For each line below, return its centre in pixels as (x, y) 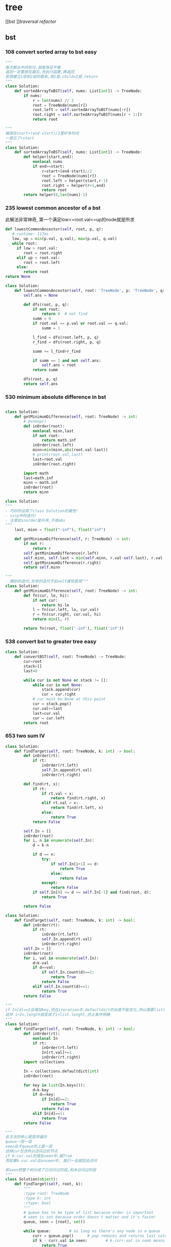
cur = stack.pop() (52, 704)
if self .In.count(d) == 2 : (68, 972)
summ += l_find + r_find (56, 351)
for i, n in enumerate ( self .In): (59, 841)
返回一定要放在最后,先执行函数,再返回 (40, 72)
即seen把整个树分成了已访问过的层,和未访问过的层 (51, 1170)
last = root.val (47, 459)
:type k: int (37, 1198)
